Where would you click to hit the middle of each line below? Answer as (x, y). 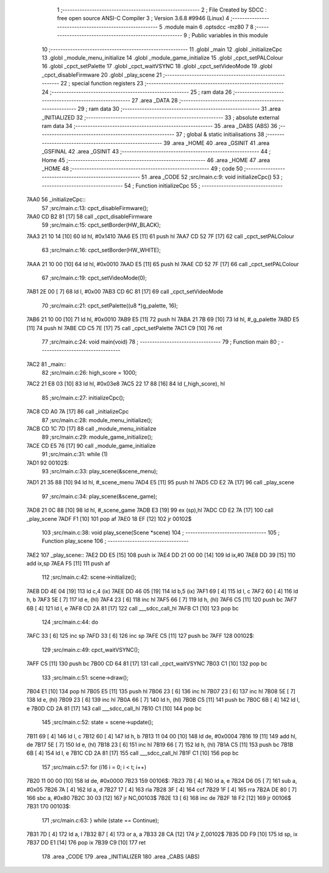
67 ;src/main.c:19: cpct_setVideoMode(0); (94, 278)
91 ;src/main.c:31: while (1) (75, 454)
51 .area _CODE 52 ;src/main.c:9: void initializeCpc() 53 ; (212, 177)
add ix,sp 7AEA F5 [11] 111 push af (68, 564)
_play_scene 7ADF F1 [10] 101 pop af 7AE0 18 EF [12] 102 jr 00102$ (109, 518)
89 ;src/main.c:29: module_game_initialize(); (97, 437)
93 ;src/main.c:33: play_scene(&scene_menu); (100, 471)
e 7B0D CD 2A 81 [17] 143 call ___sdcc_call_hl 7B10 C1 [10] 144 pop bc (114, 708)
